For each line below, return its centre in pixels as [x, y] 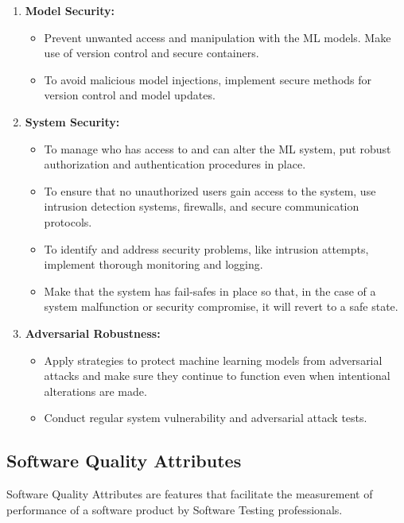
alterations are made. [95, 391]
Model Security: [70, 10]
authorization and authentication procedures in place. [175, 164]
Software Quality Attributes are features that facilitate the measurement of [190, 494]
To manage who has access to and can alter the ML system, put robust [218, 148]
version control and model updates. [130, 95]
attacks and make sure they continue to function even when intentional [217, 376]
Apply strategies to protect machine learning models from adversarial [213, 360]
